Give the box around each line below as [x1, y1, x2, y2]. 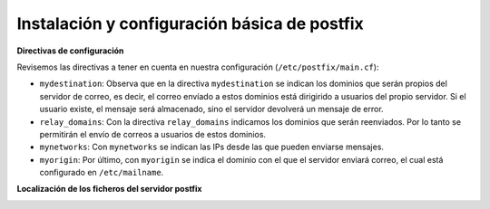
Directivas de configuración [16, 45, 124, 56]
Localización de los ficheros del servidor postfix [16, 184, 202, 195]
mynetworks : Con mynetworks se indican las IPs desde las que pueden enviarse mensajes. [39, 141, 385, 153]
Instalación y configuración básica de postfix [16, 14, 365, 33]
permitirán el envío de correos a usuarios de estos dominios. [39, 128, 267, 139]
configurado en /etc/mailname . [39, 167, 164, 178]
